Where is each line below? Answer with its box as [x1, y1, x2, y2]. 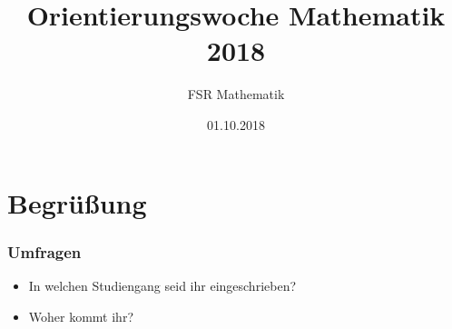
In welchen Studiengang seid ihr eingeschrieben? [28, 275, 297, 294]
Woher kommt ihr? [28, 306, 133, 325]
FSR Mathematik [187, 85, 285, 104]
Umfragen [7, 240, 82, 263]
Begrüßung [7, 184, 147, 221]
